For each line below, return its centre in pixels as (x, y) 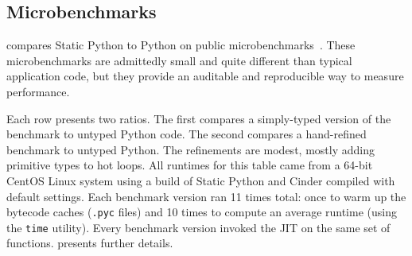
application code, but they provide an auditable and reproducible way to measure (205, 76)
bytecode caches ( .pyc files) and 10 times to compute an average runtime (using (202, 212)
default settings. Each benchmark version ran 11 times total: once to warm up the (206, 196)
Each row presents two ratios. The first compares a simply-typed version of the (199, 118)
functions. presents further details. (90, 243)
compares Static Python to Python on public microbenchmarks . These (181, 45)
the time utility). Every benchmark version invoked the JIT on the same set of (198, 227)
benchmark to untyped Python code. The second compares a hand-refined (187, 134)
